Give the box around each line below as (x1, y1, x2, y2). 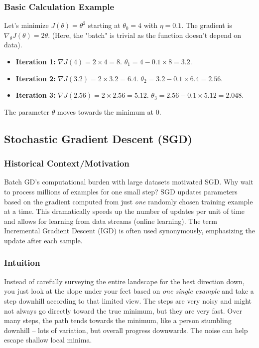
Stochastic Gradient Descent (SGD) (4, 131, 192, 146)
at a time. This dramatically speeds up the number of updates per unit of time (4, 206, 245, 216)
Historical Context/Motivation (4, 157, 129, 170)
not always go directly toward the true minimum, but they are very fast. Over (4, 305, 242, 316)
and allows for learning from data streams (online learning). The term (4, 215, 217, 226)
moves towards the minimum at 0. (57, 106, 161, 117)
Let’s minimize (4, 20, 49, 30)
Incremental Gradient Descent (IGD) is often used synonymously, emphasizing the (4, 225, 255, 236)
